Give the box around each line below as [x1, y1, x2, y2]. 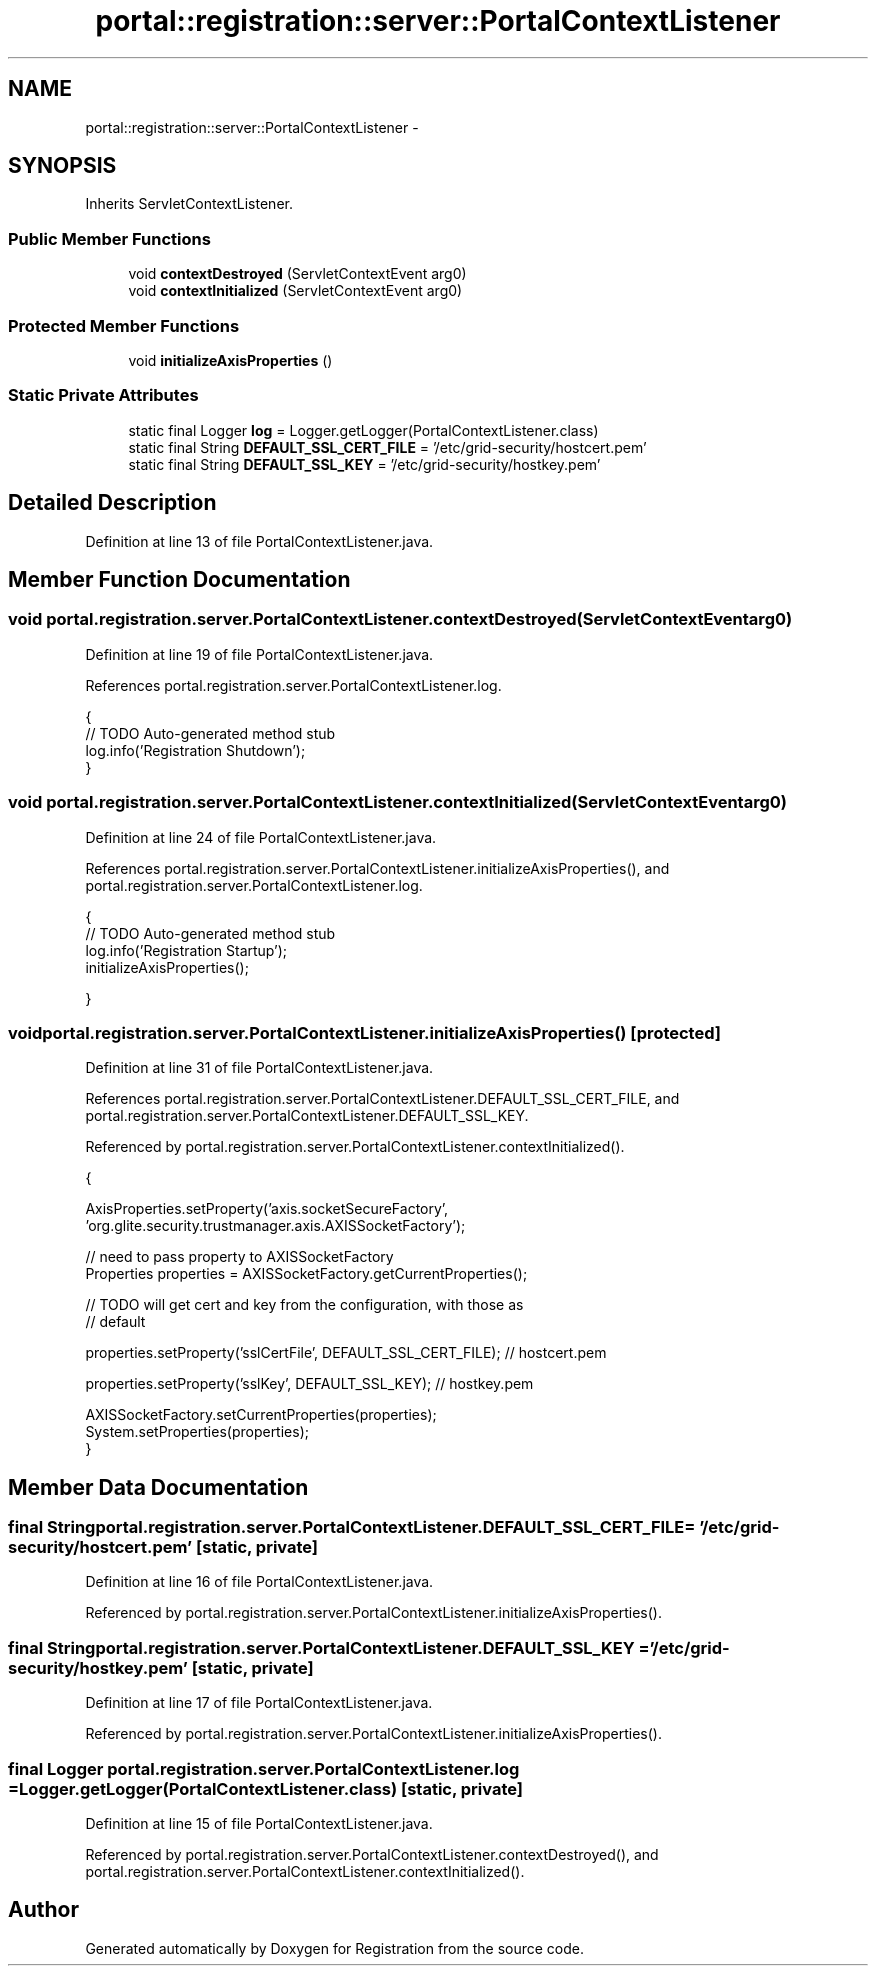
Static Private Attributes [8, 385, 199, 406]
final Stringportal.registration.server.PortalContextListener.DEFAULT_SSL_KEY [8, 1637, 635, 1658]
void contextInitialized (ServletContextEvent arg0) [128, 282, 463, 300]
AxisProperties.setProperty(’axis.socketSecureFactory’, [85, 1200, 449, 1218]
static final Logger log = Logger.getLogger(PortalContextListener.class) [128, 421, 599, 439]
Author [8, 1897, 79, 1923]
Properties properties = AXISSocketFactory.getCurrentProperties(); [85, 1265, 528, 1283]
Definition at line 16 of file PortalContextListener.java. [85, 1573, 434, 1591]
